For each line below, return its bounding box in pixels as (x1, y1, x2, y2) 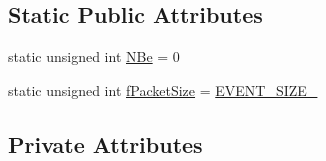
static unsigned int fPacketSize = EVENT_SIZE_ (8, 79, 318, 100)
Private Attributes (8, 128, 203, 159)
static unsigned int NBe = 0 (8, 46, 180, 67)
